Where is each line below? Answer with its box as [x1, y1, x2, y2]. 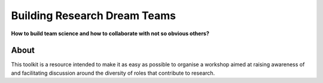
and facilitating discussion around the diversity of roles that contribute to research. [11, 69, 215, 76]
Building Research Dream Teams [11, 9, 176, 22]
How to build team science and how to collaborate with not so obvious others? [11, 30, 209, 37]
